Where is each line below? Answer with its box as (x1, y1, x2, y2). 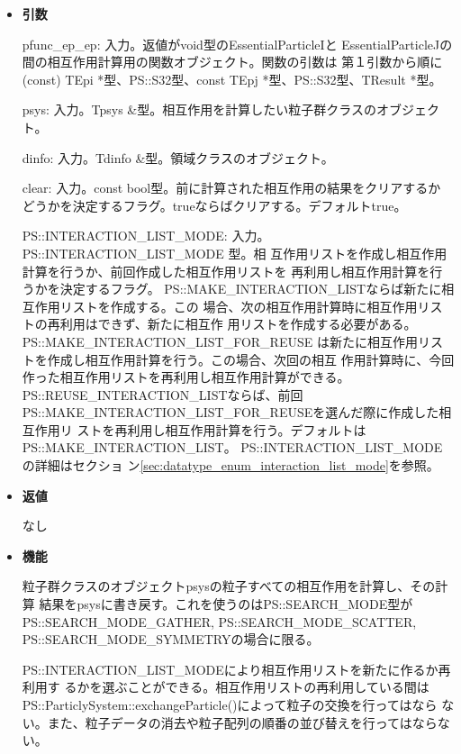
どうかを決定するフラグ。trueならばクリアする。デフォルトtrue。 (22, 195, 407, 214)
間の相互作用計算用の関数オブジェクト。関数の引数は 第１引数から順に (22, 52, 443, 71)
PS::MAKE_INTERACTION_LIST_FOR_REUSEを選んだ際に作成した (22, 403, 439, 422)
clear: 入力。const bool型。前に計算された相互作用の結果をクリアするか (22, 178, 441, 197)
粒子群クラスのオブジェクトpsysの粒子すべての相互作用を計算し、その (22, 577, 436, 595)
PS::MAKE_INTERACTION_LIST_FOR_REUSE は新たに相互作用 (22, 332, 418, 350)
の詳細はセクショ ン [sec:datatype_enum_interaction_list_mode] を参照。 (22, 456, 439, 475)
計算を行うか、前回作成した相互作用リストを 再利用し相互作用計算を (22, 261, 430, 280)
